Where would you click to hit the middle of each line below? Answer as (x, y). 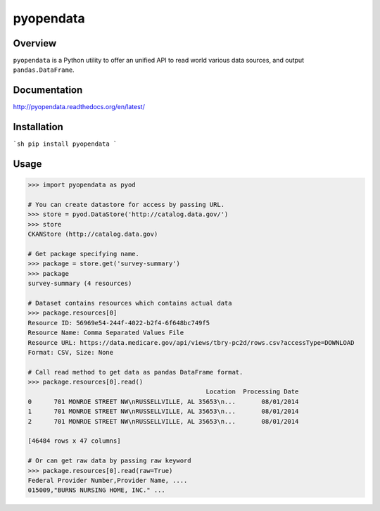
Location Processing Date (252, 392)
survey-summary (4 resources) (80, 284)
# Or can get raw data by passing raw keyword (109, 461)
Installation (38, 127)
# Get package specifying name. (84, 254)
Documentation (48, 90)
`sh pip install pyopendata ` (65, 144)
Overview (35, 43)
